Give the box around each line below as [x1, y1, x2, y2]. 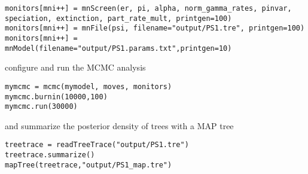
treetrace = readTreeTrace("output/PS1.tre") [5, 141, 189, 149]
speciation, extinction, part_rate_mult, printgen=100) [5, 14, 232, 23]
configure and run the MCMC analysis [5, 61, 146, 74]
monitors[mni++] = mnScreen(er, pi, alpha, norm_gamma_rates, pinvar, [5, 4, 292, 13]
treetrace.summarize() [5, 151, 95, 160]
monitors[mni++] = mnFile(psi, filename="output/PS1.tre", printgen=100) [5, 24, 305, 33]
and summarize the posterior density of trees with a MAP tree [5, 119, 234, 132]
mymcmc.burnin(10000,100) [5, 92, 108, 101]
